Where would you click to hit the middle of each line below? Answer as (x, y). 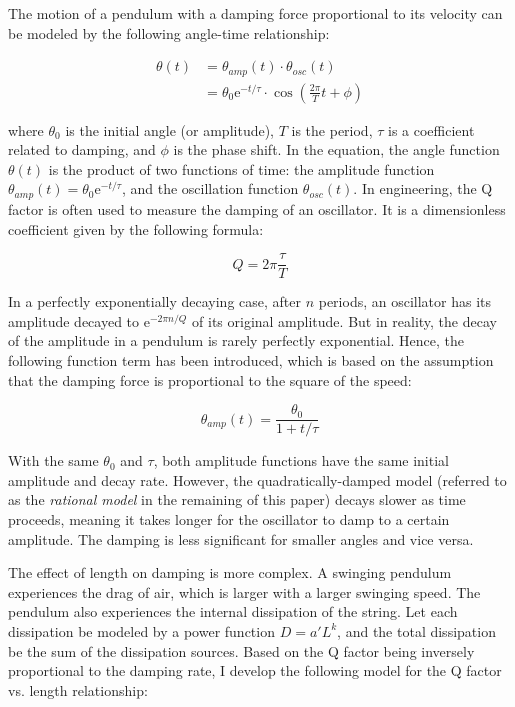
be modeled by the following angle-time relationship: (169, 32)
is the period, (332, 129)
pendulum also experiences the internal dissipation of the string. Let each (233, 611)
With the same (53, 460)
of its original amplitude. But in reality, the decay (344, 320)
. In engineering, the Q (423, 188)
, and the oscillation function (210, 188)
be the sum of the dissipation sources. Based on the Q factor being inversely (241, 650)
